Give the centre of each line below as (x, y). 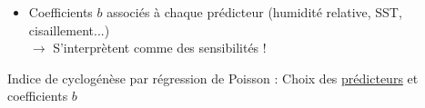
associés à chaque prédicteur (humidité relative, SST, (254, 12)
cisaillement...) (69, 29)
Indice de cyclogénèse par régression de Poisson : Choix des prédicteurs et (213, 78)
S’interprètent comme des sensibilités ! (160, 48)
